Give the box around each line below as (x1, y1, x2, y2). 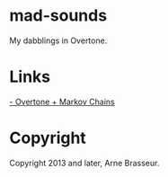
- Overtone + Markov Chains (9, 96, 115, 107)
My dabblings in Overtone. (9, 35, 108, 46)
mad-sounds (9, 5, 108, 26)
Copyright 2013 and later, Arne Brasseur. (9, 157, 160, 168)
